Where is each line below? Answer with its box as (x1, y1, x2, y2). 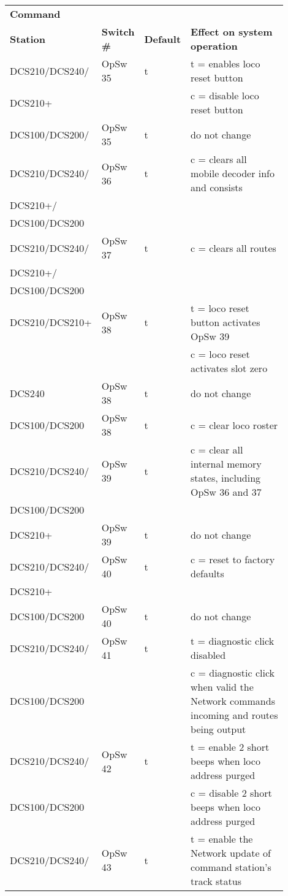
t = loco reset (191, 301, 249, 315)
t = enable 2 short (191, 740, 270, 754)
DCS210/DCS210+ (10, 315, 92, 329)
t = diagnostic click (191, 634, 275, 648)
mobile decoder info (191, 166, 275, 180)
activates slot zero (191, 361, 268, 375)
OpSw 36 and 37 (191, 485, 262, 499)
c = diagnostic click (191, 666, 275, 680)
